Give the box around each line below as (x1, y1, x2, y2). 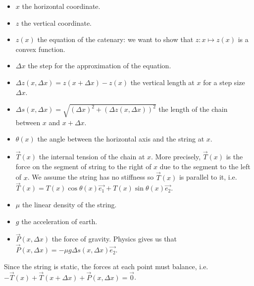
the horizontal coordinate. (22, 1, 101, 11)
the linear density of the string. (22, 199, 117, 209)
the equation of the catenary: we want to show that (37, 34, 194, 45)
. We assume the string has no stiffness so (27, 172, 154, 182)
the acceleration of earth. (21, 216, 98, 226)
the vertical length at (130, 77, 195, 87)
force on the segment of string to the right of (15, 161, 152, 171)
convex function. (15, 44, 65, 54)
